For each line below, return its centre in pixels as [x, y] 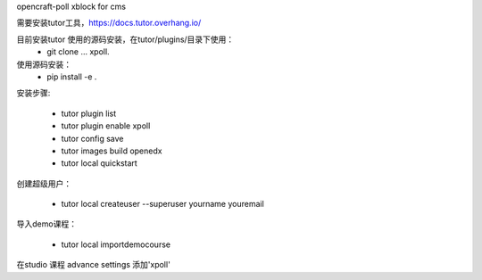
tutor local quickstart [99, 163]
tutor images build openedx [112, 151]
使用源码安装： [44, 64]
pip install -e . [72, 77]
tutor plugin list [89, 113]
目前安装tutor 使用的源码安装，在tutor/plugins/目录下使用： [125, 39]
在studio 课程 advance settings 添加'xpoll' [94, 265]
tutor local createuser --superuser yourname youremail [163, 204]
